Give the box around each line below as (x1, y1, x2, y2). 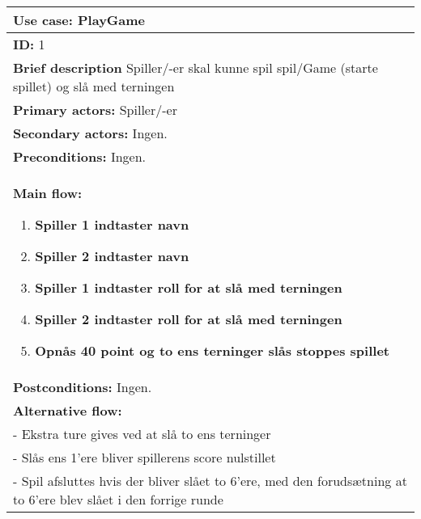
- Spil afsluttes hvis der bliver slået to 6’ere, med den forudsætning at (13, 471, 407, 490)
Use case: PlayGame (13, 11, 146, 29)
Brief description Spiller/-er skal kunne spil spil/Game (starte (13, 58, 378, 77)
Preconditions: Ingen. (13, 147, 147, 166)
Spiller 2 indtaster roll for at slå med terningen (35, 310, 342, 328)
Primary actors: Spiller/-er (13, 100, 177, 119)
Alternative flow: (13, 401, 122, 420)
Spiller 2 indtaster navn (35, 247, 189, 265)
